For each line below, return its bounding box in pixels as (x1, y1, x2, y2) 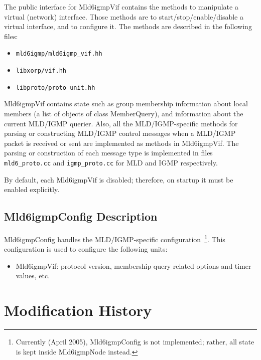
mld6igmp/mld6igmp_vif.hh (16, 50, 102, 58)
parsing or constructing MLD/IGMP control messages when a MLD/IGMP (4, 128, 236, 138)
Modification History (4, 300, 152, 320)
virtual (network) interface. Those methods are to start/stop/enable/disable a (4, 11, 243, 22)
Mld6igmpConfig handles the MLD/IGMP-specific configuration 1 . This (4, 232, 225, 244)
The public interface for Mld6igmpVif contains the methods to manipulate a (4, 2, 238, 12)
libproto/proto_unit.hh (16, 84, 95, 91)
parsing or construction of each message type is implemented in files (4, 147, 213, 158)
